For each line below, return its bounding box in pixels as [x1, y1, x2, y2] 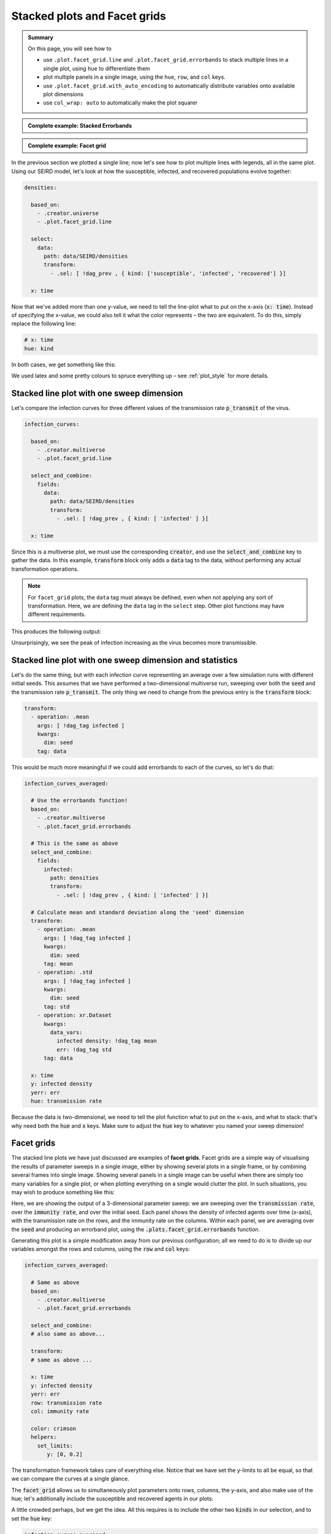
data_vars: [50, 1029, 83, 1036]
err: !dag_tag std [56, 1046, 112, 1053]
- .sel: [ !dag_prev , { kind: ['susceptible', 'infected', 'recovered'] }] [50, 270, 286, 277]
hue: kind [24, 345, 54, 352]
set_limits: [37, 1442, 74, 1449]
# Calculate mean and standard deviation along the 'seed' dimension [31, 909, 245, 915]
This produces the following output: [11, 628, 101, 635]
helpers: [31, 1433, 57, 1441]
